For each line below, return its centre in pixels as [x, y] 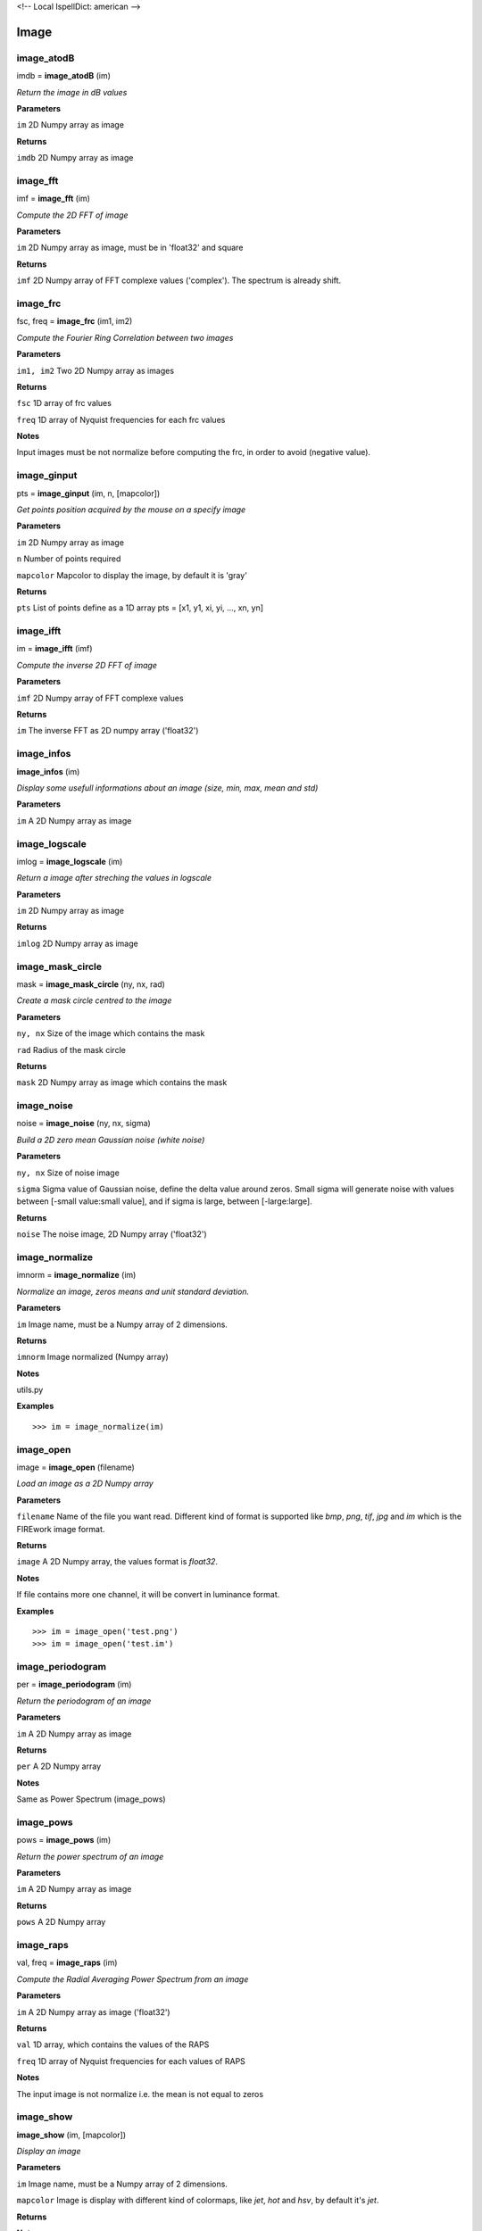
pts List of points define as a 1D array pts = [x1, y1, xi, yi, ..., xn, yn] [140, 608]
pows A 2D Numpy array [61, 1922]
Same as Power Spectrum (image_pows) [91, 1799]
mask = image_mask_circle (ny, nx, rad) [91, 984]
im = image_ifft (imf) [54, 649]
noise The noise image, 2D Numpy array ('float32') [112, 1234]
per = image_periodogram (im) [74, 1684]
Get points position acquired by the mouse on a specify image [131, 510]
